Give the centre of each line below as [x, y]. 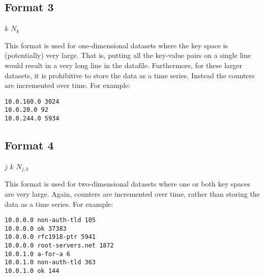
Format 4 [29, 145]
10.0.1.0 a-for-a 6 [37, 254]
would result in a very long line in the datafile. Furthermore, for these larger [123, 65]
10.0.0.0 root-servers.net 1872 [59, 246]
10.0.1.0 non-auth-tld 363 [50, 263]
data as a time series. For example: [59, 204]
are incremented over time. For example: [68, 85]
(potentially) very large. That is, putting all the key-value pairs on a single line [128, 55]
